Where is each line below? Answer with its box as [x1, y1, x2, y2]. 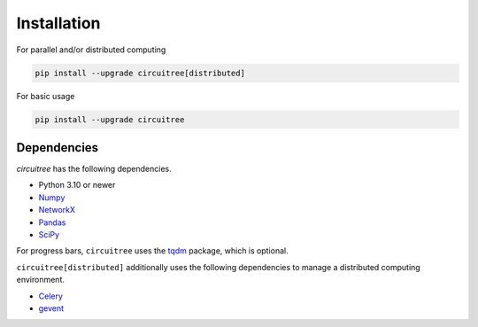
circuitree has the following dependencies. [16, 164, 172, 174]
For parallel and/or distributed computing [16, 44, 166, 55]
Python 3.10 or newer [38, 180, 116, 191]
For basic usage [16, 90, 75, 101]
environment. [16, 275, 66, 285]
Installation [16, 13, 101, 33]
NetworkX [38, 205, 75, 215]
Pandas [38, 217, 66, 228]
